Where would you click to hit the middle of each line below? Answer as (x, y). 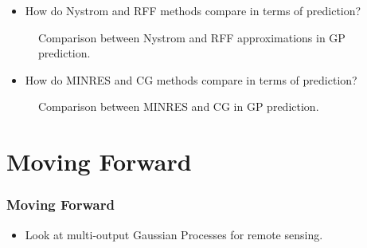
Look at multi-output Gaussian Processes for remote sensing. (174, 234)
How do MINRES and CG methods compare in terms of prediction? (191, 79)
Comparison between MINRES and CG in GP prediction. (179, 106)
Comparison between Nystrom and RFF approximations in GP (192, 37)
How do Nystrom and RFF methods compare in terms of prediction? (193, 10)
